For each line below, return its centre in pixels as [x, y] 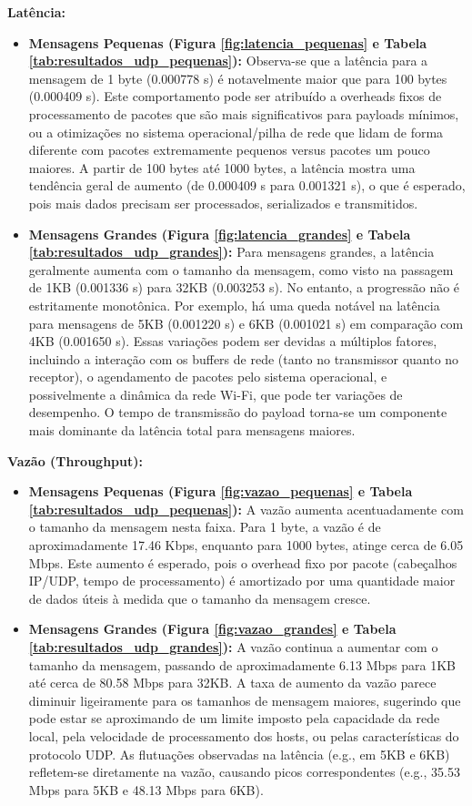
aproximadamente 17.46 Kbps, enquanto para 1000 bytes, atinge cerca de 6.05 [246, 545]
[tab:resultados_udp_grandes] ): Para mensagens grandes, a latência [231, 252]
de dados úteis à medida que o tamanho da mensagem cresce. [200, 598]
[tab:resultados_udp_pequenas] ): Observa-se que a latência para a [228, 61]
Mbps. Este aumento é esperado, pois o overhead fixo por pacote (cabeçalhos [243, 562]
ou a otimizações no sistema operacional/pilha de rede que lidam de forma [236, 132]
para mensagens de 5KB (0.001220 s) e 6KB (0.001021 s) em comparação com [246, 323]
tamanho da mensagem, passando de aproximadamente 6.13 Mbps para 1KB [242, 664]
